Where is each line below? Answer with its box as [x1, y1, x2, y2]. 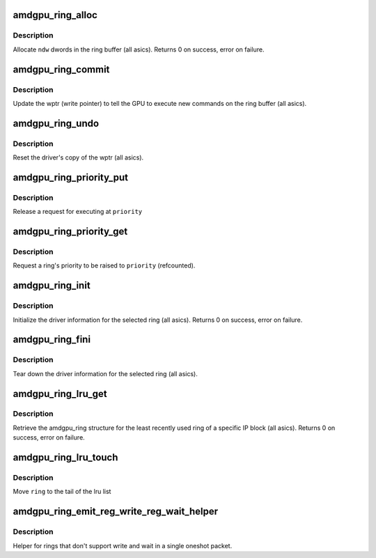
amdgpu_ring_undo [13, 117, 100, 129]
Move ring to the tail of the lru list [13, 488, 111, 496]
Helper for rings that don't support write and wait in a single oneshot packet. [13, 541, 233, 550]
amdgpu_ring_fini [13, 334, 91, 346]
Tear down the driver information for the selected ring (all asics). [13, 369, 198, 378]
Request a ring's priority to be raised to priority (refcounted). [13, 261, 196, 270]
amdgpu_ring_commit [13, 63, 110, 75]
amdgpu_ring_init [13, 279, 91, 292]
